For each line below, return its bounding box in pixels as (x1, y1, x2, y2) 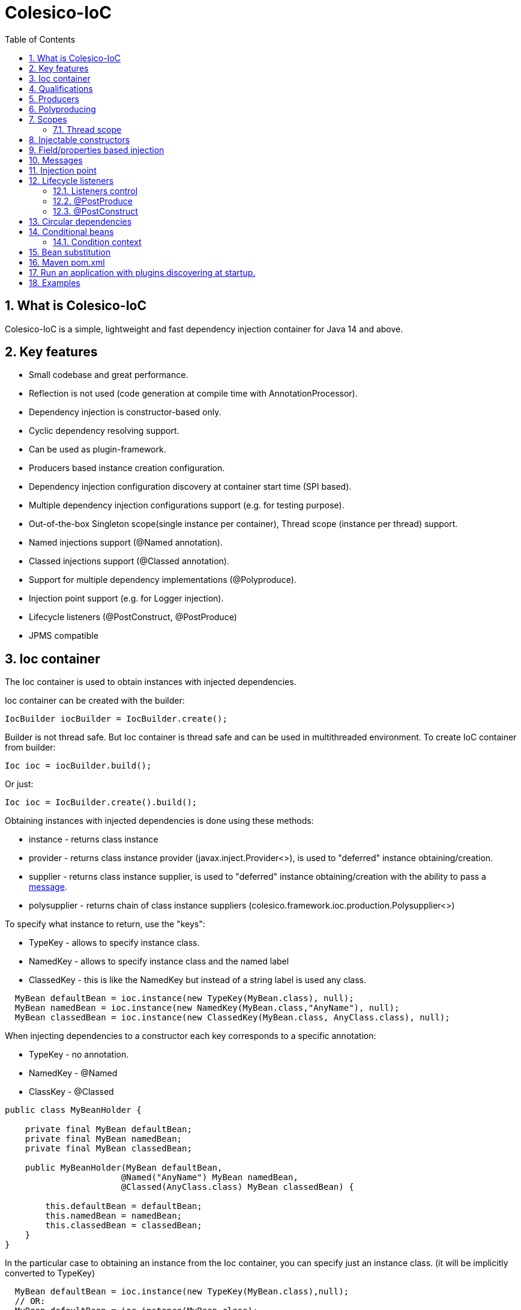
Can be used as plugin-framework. (29, 444, 166, 455)
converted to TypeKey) (5, 1268, 95, 1279)
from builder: (5, 742, 56, 753)
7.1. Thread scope (53, 124, 122, 135)
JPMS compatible (29, 630, 98, 641)
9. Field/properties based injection (29, 144, 164, 155)
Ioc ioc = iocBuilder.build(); (5, 761, 152, 771)
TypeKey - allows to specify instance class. (29, 937, 200, 948)
